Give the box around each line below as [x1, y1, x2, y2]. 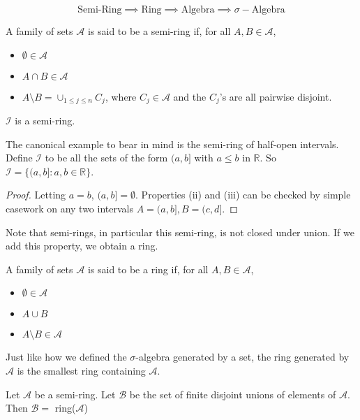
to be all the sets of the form [45, 150, 168, 165]
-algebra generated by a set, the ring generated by [135, 349, 350, 364]
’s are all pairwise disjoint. [219, 89, 332, 103]
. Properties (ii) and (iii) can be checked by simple [135, 187, 351, 202]
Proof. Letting [6, 187, 66, 202]
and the [173, 89, 207, 103]
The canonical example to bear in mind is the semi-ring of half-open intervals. [6, 136, 339, 151]
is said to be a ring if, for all [87, 261, 209, 276]
